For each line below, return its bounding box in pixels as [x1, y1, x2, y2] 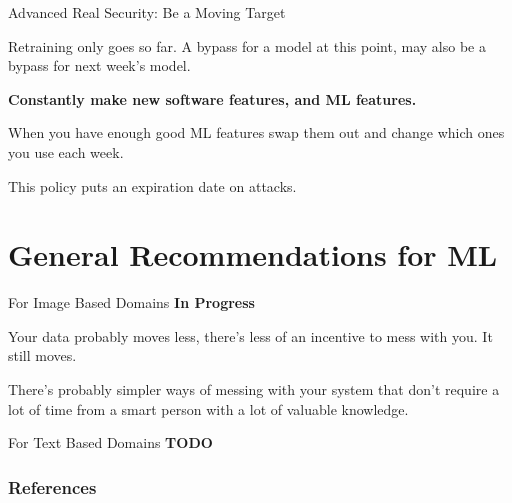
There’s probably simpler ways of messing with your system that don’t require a [8, 379, 500, 400]
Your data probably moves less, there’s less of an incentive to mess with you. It [8, 325, 493, 346]
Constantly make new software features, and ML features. [8, 88, 417, 109]
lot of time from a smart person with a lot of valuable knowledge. [8, 398, 409, 419]
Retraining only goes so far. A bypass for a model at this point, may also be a [8, 35, 486, 56]
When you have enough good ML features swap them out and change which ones [8, 122, 505, 143]
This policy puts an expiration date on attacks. [8, 175, 297, 196]
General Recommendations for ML [8, 234, 498, 275]
